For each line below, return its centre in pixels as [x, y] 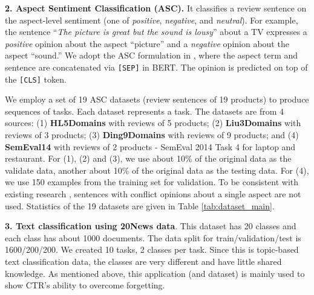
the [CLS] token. [36, 79]
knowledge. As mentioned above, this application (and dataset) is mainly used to [155, 273]
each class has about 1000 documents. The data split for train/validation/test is [153, 237]
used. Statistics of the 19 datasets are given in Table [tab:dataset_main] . [140, 205]
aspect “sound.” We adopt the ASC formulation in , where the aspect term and [152, 55]
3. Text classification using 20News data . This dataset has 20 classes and [151, 226]
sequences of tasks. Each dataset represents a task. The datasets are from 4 [145, 111]
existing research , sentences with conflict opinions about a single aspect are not [153, 194]
